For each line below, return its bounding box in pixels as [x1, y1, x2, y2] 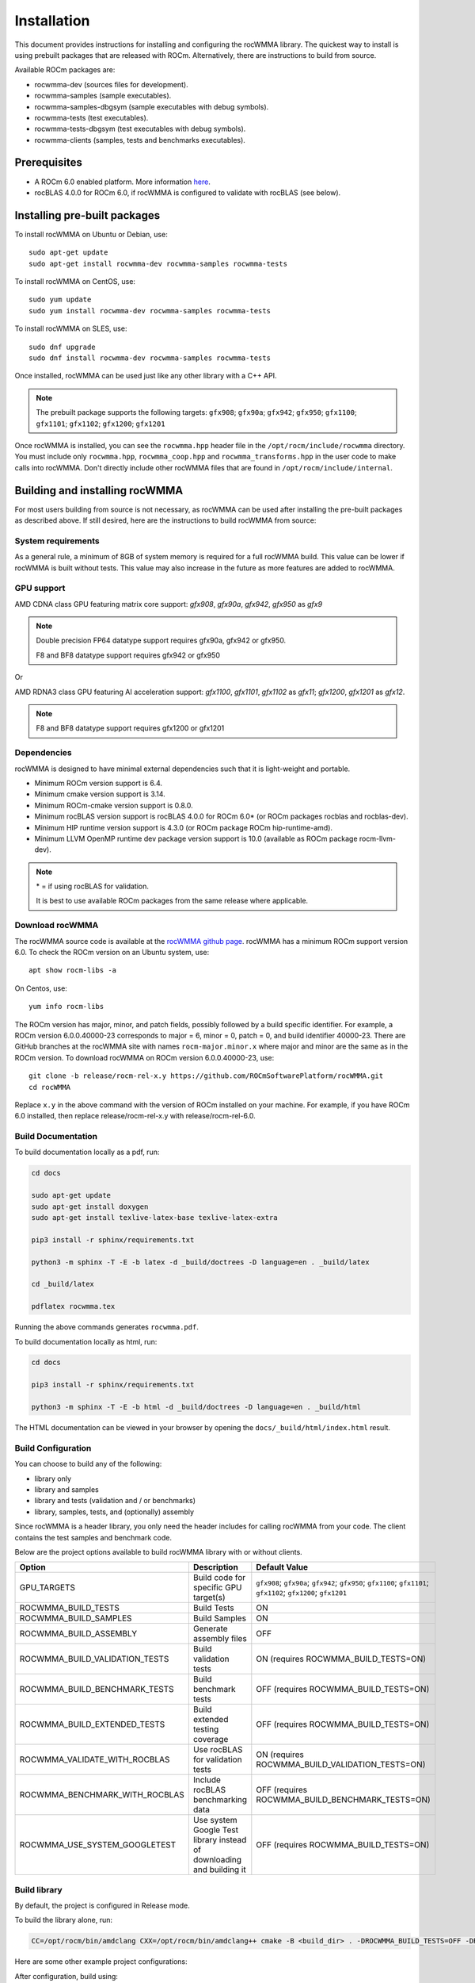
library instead [192, 1835, 247, 1846]
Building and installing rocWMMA [14, 484, 184, 497]
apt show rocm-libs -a [28, 966, 117, 975]
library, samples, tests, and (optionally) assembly [34, 1507, 194, 1517]
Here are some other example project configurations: [14, 1957, 188, 1966]
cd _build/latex [31, 1279, 95, 1289]
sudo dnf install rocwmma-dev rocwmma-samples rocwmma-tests [28, 354, 271, 362]
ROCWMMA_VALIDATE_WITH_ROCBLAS [19, 1754, 170, 1765]
